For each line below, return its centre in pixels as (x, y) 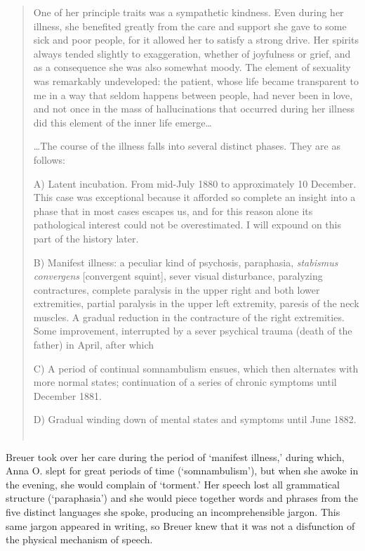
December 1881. (67, 395)
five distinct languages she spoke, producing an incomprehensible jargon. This (173, 512)
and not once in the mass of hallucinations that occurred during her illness (194, 109)
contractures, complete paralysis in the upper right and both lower (177, 289)
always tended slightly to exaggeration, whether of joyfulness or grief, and (192, 53)
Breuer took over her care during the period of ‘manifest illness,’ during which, (175, 456)
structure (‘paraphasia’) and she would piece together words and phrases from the (182, 498)
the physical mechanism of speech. (79, 539)
